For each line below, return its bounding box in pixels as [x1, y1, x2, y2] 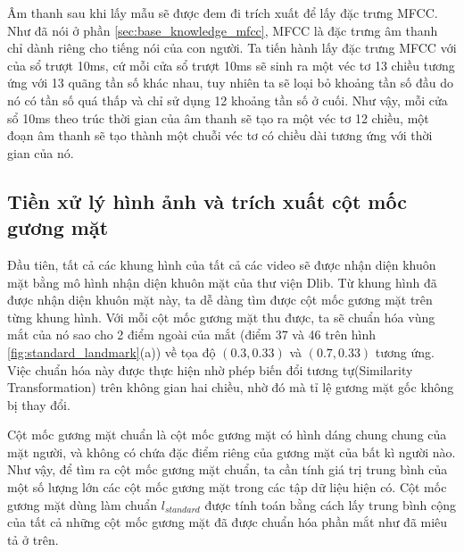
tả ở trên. [7, 530, 59, 548]
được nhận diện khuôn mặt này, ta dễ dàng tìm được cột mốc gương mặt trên [7, 290, 433, 309]
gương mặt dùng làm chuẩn [7, 495, 158, 514]
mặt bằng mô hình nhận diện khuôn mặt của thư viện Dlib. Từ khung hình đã [7, 272, 437, 291]
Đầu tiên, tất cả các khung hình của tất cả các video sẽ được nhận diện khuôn [7, 255, 436, 273]
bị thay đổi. [7, 395, 70, 414]
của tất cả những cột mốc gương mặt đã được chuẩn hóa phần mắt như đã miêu [7, 513, 448, 531]
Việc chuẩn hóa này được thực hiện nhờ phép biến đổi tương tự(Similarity [7, 360, 413, 379]
